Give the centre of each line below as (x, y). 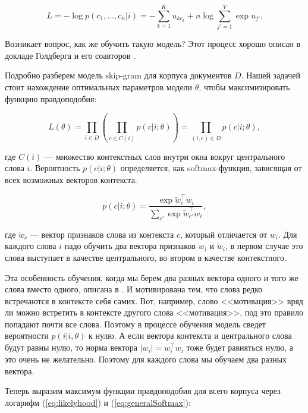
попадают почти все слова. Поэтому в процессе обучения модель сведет (135, 324)
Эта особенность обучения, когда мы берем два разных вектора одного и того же (152, 277)
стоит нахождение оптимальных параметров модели (99, 86)
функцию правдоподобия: (51, 98)
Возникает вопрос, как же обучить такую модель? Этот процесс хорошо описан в (153, 44)
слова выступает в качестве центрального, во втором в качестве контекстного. (146, 257)
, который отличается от (223, 234)
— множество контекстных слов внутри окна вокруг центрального (165, 156)
